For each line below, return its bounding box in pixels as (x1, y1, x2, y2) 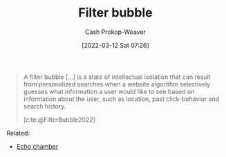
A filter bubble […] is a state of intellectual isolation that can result (23, 73, 211, 81)
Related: (6, 129, 30, 137)
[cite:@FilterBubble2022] (23, 116, 96, 124)
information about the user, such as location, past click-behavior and (23, 95, 220, 103)
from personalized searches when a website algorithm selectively (23, 80, 211, 88)
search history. (23, 102, 66, 110)
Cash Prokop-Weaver (84, 28, 147, 36)
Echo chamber (16, 142, 59, 150)
